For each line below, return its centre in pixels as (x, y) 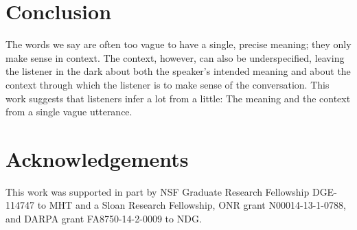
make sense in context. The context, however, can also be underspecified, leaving (175, 57)
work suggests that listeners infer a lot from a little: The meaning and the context (178, 98)
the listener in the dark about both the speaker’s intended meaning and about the (178, 71)
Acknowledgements (97, 158)
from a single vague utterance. (69, 112)
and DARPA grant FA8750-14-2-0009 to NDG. (104, 218)
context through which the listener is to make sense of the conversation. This (168, 84)
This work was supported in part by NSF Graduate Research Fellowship (158, 191)
